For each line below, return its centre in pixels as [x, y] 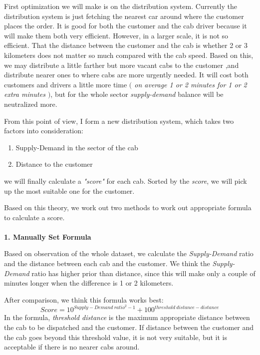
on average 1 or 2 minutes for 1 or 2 [191, 84]
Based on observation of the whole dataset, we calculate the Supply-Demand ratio [129, 253]
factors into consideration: [44, 131]
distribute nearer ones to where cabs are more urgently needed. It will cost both [126, 75]
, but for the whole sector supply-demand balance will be [137, 94]
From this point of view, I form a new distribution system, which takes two [119, 121]
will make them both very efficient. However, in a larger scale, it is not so [116, 35]
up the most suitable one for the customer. [69, 190]
